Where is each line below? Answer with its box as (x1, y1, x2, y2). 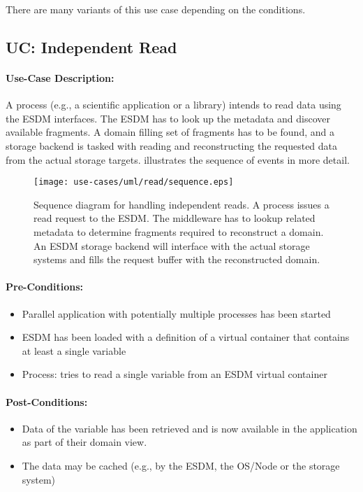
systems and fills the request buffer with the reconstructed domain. (34, 252, 320, 267)
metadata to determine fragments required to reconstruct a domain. (34, 224, 324, 239)
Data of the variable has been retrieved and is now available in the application (22, 421, 357, 435)
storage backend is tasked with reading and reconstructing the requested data (6, 138, 338, 153)
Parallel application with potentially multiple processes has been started (22, 306, 331, 321)
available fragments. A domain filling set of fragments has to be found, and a (6, 125, 334, 139)
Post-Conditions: (6, 394, 88, 409)
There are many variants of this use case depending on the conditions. (6, 2, 306, 16)
